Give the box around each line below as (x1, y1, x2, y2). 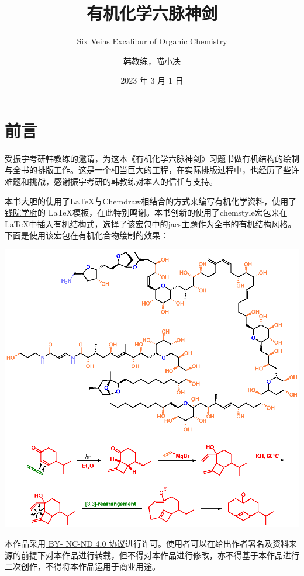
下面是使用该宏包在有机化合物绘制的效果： (5, 229, 168, 241)
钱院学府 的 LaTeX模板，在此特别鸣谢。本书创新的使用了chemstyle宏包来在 (5, 206, 288, 218)
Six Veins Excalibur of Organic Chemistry (77, 35, 227, 47)
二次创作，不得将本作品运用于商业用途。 (5, 560, 160, 572)
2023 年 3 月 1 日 (120, 74, 184, 86)
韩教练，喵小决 (123, 54, 181, 67)
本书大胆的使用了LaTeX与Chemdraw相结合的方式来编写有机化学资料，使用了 (5, 195, 297, 207)
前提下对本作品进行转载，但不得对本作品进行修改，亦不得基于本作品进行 (20, 549, 299, 561)
